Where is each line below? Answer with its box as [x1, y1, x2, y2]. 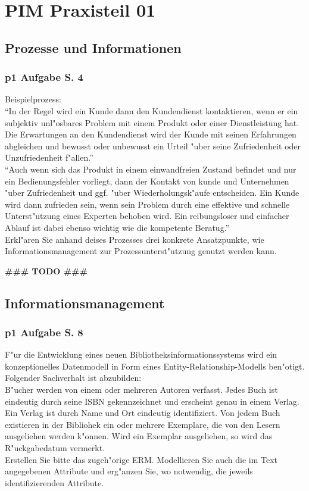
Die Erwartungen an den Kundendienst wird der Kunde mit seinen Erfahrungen [5, 128, 296, 140]
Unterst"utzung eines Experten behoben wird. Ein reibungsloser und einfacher [5, 209, 289, 222]
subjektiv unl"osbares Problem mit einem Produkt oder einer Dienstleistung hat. [5, 116, 299, 129]
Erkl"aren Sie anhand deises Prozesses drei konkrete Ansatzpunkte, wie [5, 233, 264, 245]
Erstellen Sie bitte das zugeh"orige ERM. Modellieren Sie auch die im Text [5, 453, 277, 465]
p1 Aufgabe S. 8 [5, 324, 83, 339]
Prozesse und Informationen [5, 38, 182, 57]
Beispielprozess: [5, 93, 61, 105]
